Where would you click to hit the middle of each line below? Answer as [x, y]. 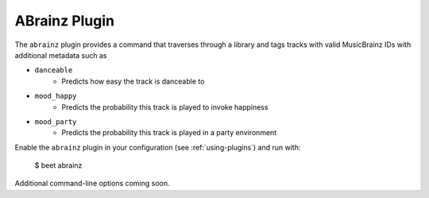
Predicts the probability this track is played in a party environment [169, 133]
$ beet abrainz [58, 165]
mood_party [56, 122]
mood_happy [56, 96]
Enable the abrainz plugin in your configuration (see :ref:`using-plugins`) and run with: [158, 147]
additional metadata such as [61, 55]
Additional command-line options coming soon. [92, 184]
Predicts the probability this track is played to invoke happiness [165, 107]
